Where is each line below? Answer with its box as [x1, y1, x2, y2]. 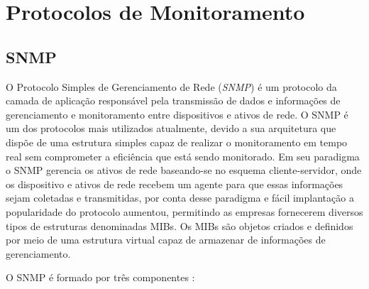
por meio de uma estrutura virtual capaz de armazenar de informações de [6, 232, 326, 247]
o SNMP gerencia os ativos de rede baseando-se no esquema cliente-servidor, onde [6, 163, 362, 178]
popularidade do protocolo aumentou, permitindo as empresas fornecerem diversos [6, 204, 363, 219]
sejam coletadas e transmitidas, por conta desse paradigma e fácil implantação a [6, 190, 354, 205]
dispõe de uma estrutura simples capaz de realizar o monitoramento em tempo [6, 134, 348, 149]
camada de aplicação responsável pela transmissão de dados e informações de [6, 93, 341, 108]
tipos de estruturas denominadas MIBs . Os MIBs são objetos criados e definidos [6, 218, 353, 233]
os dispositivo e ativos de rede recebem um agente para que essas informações [6, 176, 343, 191]
